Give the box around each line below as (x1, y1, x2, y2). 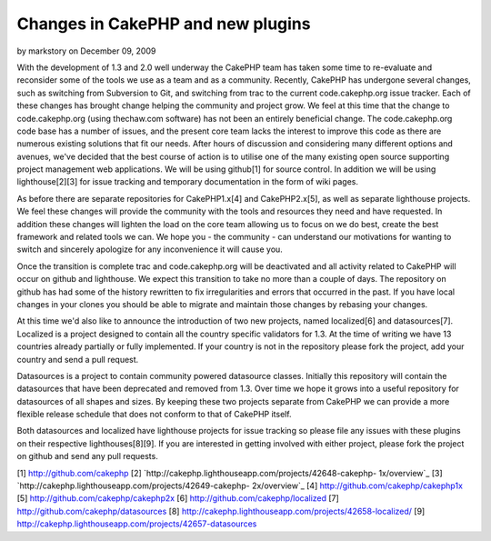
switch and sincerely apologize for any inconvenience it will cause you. (16, 244, 284, 255)
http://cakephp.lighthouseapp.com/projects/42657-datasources (16, 518, 257, 529)
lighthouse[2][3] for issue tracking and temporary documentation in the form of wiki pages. (16, 176, 359, 187)
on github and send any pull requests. (16, 451, 158, 462)
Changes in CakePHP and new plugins (16, 14, 311, 34)
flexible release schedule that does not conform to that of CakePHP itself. (16, 409, 292, 420)
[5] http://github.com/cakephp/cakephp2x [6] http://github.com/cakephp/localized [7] (16, 493, 340, 504)
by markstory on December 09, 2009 (16, 45, 156, 56)
